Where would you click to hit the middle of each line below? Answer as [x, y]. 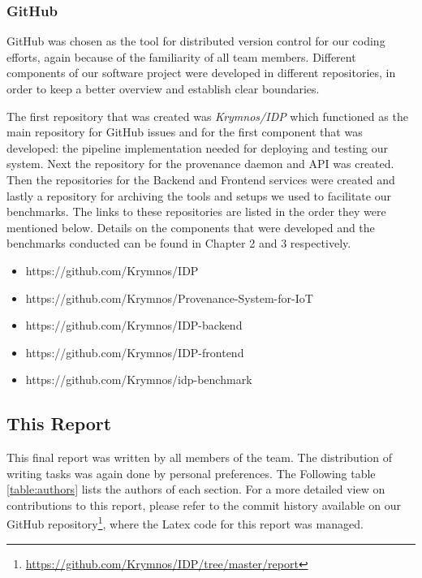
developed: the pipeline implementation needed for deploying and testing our [197, 147]
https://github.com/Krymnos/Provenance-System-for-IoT [169, 298]
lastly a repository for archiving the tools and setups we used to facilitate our [199, 195]
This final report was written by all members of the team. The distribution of [199, 457]
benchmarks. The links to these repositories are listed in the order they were [196, 211]
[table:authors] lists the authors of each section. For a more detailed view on [196, 489]
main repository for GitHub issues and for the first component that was [185, 132]
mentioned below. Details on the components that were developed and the [191, 227]
